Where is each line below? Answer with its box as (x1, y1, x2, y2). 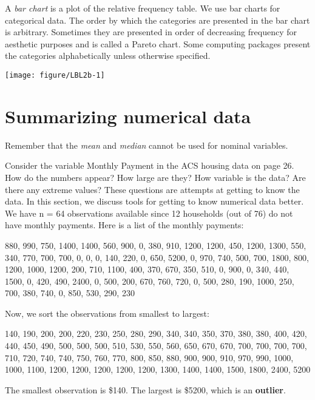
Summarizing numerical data (5, 103, 251, 128)
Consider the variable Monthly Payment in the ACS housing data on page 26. (5, 159, 294, 172)
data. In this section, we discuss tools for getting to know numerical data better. (5, 195, 304, 208)
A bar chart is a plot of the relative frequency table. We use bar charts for (5, 2, 280, 14)
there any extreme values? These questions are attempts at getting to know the (5, 183, 300, 195)
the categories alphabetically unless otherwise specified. (5, 49, 211, 62)
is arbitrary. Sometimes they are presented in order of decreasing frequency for (5, 25, 297, 38)
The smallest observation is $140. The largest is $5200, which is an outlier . (5, 383, 286, 396)
